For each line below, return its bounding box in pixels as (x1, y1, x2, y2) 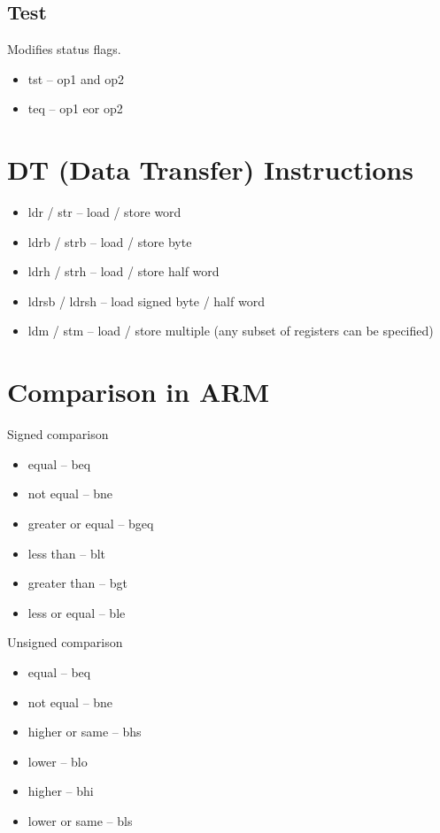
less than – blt (27, 544, 106, 562)
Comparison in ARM (7, 374, 269, 410)
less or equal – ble (27, 603, 126, 621)
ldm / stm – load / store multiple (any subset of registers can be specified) (27, 321, 434, 340)
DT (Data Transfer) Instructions (7, 151, 413, 188)
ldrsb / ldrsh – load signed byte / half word (27, 291, 265, 310)
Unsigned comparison (7, 633, 123, 652)
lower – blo (27, 752, 88, 770)
